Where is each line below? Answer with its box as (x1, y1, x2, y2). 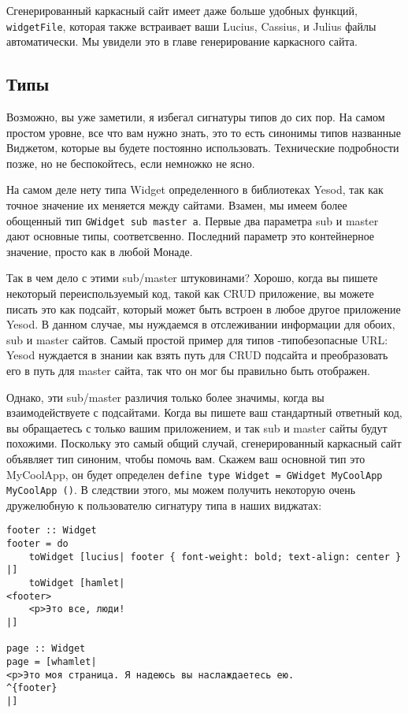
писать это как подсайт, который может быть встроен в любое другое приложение (6, 300, 401, 317)
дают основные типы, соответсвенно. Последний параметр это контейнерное (6, 228, 375, 244)
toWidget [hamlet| (28, 577, 125, 589)
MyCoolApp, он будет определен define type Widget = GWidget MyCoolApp (6, 466, 383, 482)
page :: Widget (6, 643, 86, 655)
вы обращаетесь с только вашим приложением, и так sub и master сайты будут (6, 419, 388, 436)
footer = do (6, 538, 69, 550)
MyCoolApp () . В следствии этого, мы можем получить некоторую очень (6, 481, 356, 498)
